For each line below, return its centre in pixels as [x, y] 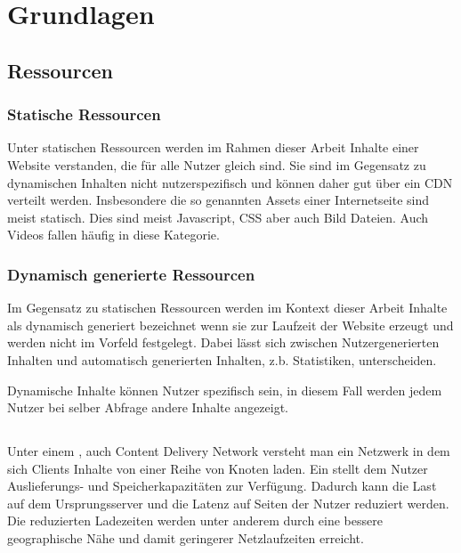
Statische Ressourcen [84, 114]
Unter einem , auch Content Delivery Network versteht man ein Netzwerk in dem [229, 451]
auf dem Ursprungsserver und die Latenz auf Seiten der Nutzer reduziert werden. [228, 503]
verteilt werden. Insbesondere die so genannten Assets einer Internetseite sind [218, 200]
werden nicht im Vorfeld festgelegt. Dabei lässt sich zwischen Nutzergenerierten [223, 342]
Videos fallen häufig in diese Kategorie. [113, 235]
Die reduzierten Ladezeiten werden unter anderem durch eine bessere [195, 520]
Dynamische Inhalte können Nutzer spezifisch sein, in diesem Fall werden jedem [225, 390]
